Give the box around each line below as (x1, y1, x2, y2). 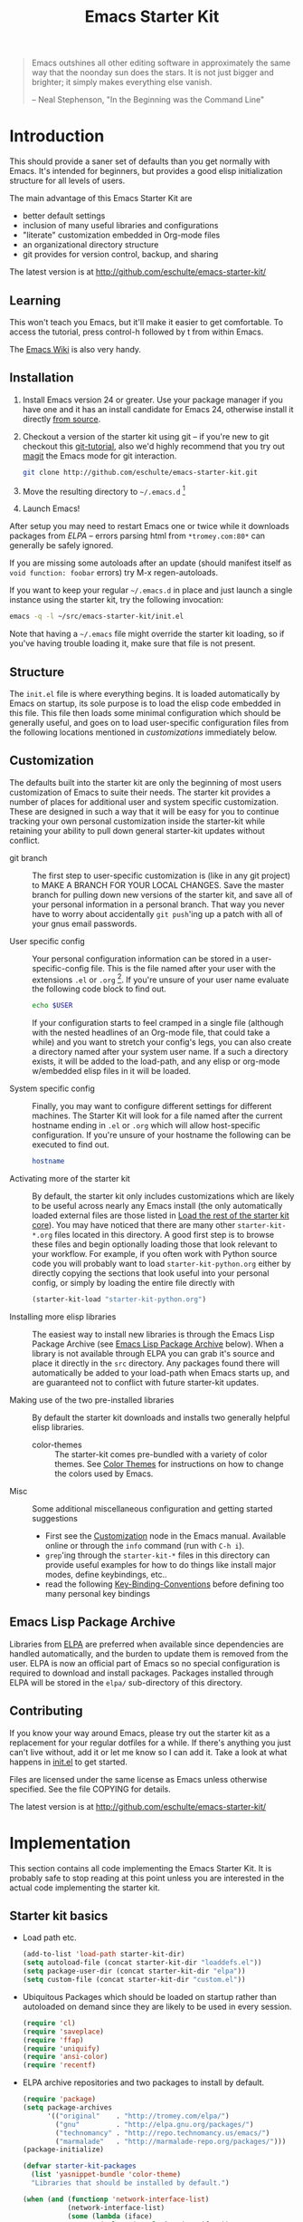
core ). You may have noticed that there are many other (32, 1220, 236, 1231)
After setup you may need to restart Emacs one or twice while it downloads (9, 521, 289, 532)
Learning (9, 293, 62, 308)
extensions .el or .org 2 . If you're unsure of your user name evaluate (32, 972, 289, 985)
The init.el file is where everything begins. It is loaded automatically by (9, 688, 280, 699)
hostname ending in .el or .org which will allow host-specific (32, 1120, 260, 1131)
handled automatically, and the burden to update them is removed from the (9, 1647, 289, 1659)
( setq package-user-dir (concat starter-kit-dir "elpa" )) (22, 1966, 246, 1976)
